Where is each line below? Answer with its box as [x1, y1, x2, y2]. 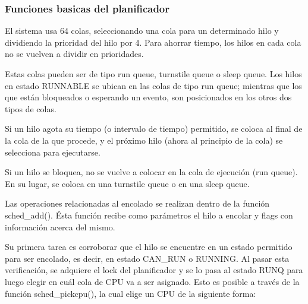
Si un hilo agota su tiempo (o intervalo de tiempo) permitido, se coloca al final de [5, 122, 303, 135]
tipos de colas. [5, 102, 56, 115]
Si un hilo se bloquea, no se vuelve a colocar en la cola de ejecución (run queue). [5, 166, 298, 178]
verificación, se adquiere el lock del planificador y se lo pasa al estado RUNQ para [5, 264, 303, 276]
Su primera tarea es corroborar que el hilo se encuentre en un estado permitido [5, 240, 293, 253]
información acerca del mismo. [5, 220, 115, 233]
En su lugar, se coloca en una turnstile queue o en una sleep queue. [5, 177, 250, 189]
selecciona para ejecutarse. [5, 145, 100, 158]
